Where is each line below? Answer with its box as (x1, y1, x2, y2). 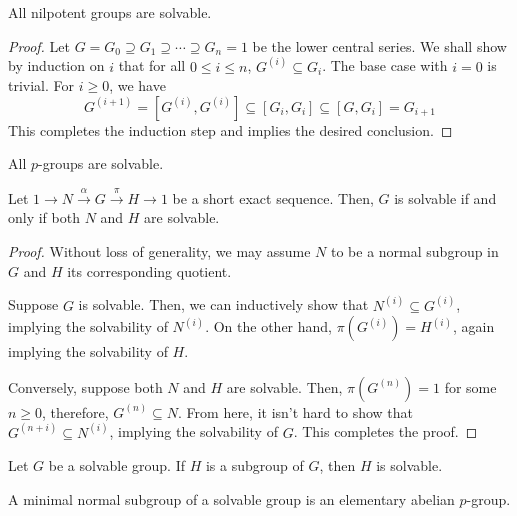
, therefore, (42, 401, 109, 422)
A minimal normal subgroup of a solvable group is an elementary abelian (8, 489, 455, 510)
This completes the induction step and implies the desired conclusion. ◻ (8, 119, 453, 140)
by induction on (8, 55, 105, 76)
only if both (8, 207, 80, 228)
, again (453, 316, 495, 337)
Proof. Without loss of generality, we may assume (8, 240, 311, 261)
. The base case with (322, 55, 448, 76)
